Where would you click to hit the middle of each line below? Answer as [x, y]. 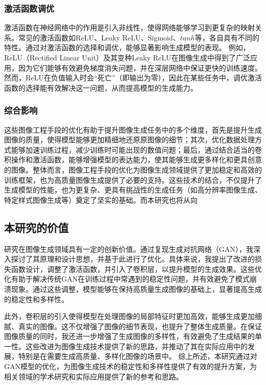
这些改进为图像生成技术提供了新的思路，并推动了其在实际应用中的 [136, 346]
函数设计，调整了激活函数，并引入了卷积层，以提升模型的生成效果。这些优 [136, 269]
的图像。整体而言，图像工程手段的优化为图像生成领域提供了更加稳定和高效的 [133, 169]
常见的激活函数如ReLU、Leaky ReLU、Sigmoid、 [99, 37]
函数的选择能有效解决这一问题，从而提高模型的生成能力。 [101, 87]
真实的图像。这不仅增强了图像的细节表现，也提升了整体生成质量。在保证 [140, 326]
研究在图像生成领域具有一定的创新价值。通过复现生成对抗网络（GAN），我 [129, 249]
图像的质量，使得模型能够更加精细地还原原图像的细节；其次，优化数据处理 [129, 140]
